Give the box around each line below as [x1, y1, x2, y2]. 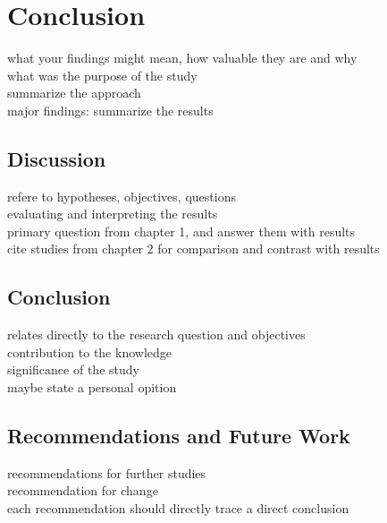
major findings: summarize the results [7, 100, 214, 119]
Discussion [7, 144, 106, 172]
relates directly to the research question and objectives [7, 325, 306, 344]
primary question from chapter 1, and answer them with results [7, 221, 356, 240]
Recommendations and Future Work [7, 422, 350, 450]
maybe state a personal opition [7, 378, 177, 397]
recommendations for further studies [7, 463, 206, 482]
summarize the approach [7, 83, 141, 102]
